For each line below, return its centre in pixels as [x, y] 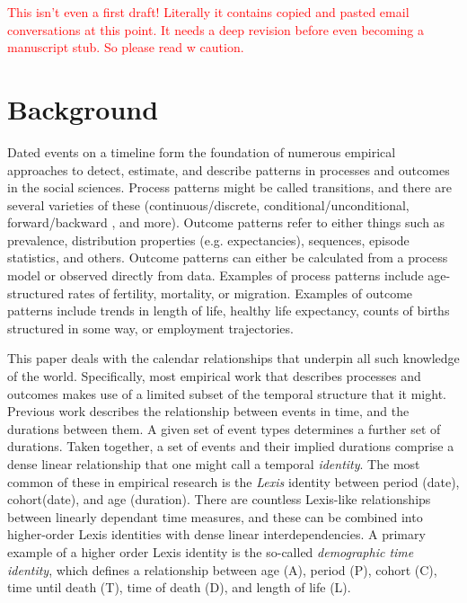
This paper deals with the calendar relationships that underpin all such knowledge [233, 358]
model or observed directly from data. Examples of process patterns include [216, 275]
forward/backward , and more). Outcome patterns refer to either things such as [226, 222]
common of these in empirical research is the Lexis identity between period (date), [233, 481]
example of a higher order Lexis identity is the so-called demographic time [211, 551]
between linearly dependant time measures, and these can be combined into [215, 516]
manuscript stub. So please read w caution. [126, 47]
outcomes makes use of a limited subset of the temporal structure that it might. [227, 393]
